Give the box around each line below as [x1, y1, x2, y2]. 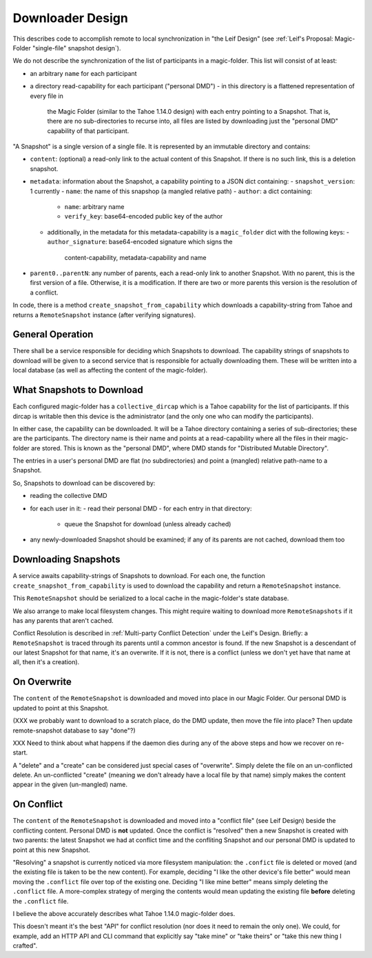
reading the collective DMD [30, 492, 107, 500]
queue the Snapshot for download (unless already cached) [64, 520, 231, 528]
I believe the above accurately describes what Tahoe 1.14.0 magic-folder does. [12, 909, 236, 917]
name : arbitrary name [64, 203, 125, 211]
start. [12, 748, 28, 757]
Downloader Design [12, 10, 129, 26]
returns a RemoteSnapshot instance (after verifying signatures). [12, 310, 196, 319]
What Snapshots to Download [12, 384, 144, 396]
